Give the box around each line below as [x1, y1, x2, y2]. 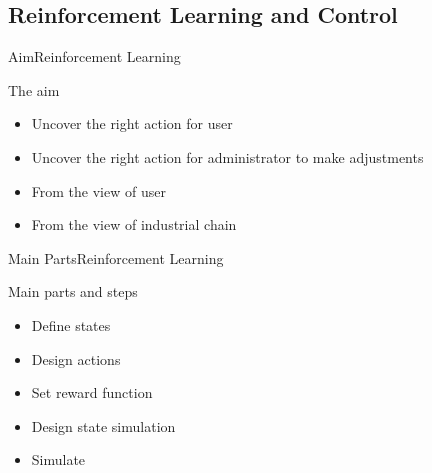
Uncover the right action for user [31, 113, 233, 134]
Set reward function [31, 382, 153, 403]
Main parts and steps [8, 281, 138, 302]
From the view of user [31, 180, 166, 201]
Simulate [31, 449, 86, 470]
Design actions [31, 348, 121, 369]
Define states [31, 314, 111, 335]
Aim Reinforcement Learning [8, 46, 181, 67]
